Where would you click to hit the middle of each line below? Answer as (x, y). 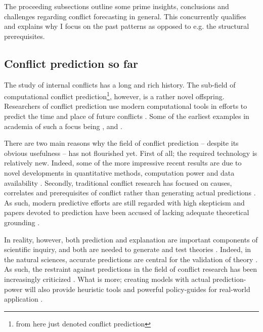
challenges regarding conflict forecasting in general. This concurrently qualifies (125, 16)
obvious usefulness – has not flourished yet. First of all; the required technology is (131, 153)
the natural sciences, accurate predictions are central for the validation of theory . (131, 259)
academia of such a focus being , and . (63, 126)
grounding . (22, 222)
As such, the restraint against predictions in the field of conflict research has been (131, 269)
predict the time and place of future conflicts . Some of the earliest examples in (127, 116)
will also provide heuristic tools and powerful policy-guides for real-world (137, 289)
